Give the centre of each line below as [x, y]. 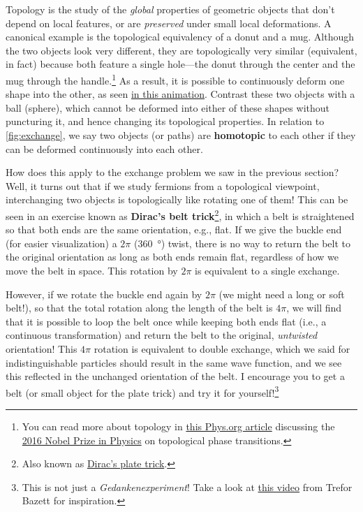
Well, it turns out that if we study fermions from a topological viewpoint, [163, 185]
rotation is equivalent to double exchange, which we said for [222, 348]
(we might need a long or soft [282, 294]
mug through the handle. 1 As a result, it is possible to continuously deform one [175, 79]
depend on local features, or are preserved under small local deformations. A [169, 23]
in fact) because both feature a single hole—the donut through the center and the [180, 64]
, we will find [314, 308]
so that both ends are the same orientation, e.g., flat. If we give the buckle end [174, 229]
